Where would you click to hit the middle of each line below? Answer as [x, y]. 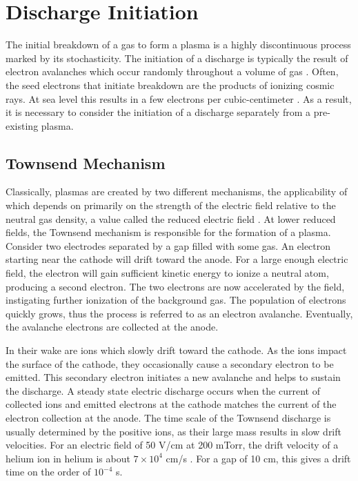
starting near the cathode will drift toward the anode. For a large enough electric [177, 259]
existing [22, 125]
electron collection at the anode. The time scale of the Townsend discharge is [168, 417]
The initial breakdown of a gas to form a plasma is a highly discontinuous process [178, 45]
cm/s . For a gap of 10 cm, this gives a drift [258, 458]
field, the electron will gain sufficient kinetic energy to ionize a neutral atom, [167, 273]
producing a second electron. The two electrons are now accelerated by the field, [175, 286]
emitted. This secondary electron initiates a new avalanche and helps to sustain [173, 377]
